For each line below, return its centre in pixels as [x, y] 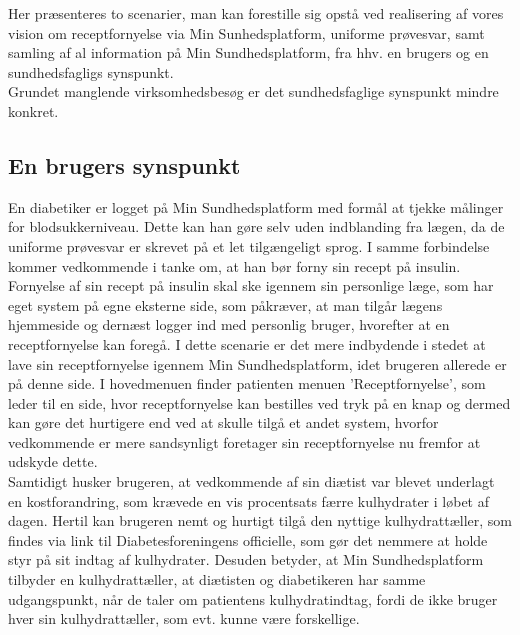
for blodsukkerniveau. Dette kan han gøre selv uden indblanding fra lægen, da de [256, 226]
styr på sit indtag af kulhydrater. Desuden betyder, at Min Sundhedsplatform [246, 559]
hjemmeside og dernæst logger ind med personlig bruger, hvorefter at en [229, 324]
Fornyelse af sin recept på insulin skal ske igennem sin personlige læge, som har [251, 285]
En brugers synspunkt [124, 164]
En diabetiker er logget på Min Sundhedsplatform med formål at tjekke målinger [256, 206]
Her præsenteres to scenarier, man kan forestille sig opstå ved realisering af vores [256, 13]
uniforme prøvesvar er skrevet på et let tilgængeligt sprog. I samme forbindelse [249, 245]
